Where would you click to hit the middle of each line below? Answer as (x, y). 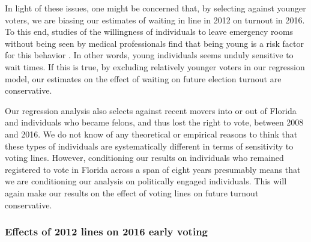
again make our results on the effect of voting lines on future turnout (132, 192)
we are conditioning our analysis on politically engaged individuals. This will (146, 181)
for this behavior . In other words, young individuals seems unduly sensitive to (149, 55)
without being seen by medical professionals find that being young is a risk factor (154, 43)
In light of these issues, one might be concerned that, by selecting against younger (155, 8)
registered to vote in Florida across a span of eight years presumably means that (153, 169)
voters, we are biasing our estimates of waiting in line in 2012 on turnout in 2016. (155, 20)
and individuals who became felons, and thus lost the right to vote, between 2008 (154, 122)
